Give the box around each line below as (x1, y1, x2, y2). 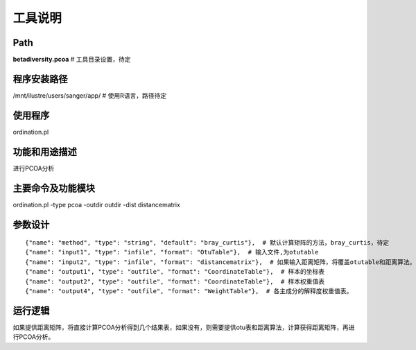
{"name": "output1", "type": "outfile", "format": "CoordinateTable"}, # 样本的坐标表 (25, 268, 325, 276)
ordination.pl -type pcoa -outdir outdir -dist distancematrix (12, 200, 180, 209)
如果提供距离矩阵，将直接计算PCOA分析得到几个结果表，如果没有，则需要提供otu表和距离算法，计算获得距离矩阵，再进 (12, 323, 355, 331)
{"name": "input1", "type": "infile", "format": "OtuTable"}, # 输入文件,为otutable (25, 248, 319, 256)
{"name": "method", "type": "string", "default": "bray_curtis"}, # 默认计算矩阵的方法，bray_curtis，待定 (25, 239, 390, 247)
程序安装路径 (12, 73, 68, 85)
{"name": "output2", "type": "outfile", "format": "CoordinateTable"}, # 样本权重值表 (25, 277, 325, 286)
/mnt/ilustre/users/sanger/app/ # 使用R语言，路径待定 (12, 91, 166, 100)
